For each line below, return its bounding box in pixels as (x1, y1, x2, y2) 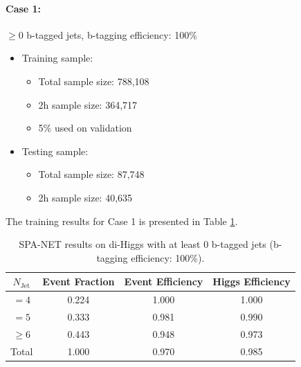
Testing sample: (21, 143, 89, 158)
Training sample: (21, 51, 93, 65)
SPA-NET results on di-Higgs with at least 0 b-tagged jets (19, 237, 266, 251)
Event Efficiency (124, 274, 203, 289)
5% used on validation (38, 120, 132, 135)
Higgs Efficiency (212, 274, 291, 289)
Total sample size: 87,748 (38, 167, 145, 181)
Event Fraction (42, 274, 115, 289)
